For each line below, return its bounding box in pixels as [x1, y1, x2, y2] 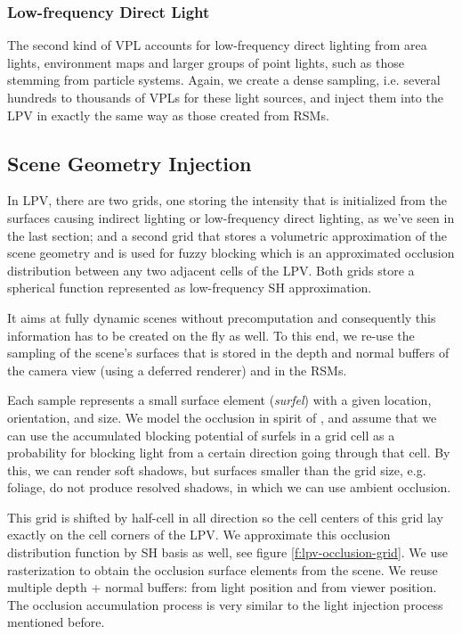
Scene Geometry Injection [7, 149, 252, 177]
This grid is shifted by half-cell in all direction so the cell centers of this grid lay [7, 507, 443, 526]
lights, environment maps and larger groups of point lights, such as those [7, 53, 404, 71]
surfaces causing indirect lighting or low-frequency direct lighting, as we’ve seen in [7, 208, 455, 226]
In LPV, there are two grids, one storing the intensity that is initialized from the [7, 191, 448, 210]
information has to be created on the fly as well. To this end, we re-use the [7, 325, 415, 344]
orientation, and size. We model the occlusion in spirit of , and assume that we [7, 408, 437, 426]
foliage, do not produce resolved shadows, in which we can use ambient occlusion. [7, 478, 451, 497]
